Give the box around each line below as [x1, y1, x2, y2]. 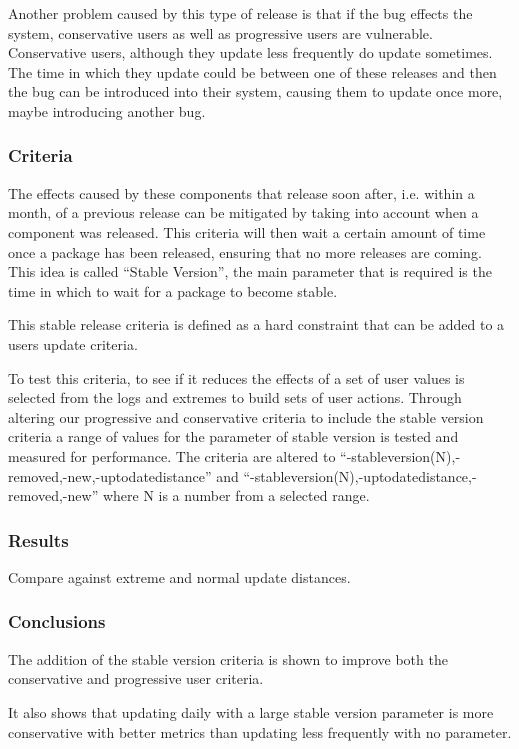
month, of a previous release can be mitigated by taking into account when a [8, 202, 479, 223]
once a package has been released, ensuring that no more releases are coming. [8, 241, 482, 262]
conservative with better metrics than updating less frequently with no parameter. [8, 721, 512, 742]
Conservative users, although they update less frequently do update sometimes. [8, 42, 493, 63]
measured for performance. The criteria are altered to [8, 445, 336, 466]
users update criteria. [8, 333, 138, 354]
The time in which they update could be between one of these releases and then [8, 61, 497, 82]
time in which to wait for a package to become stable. [8, 280, 338, 301]
